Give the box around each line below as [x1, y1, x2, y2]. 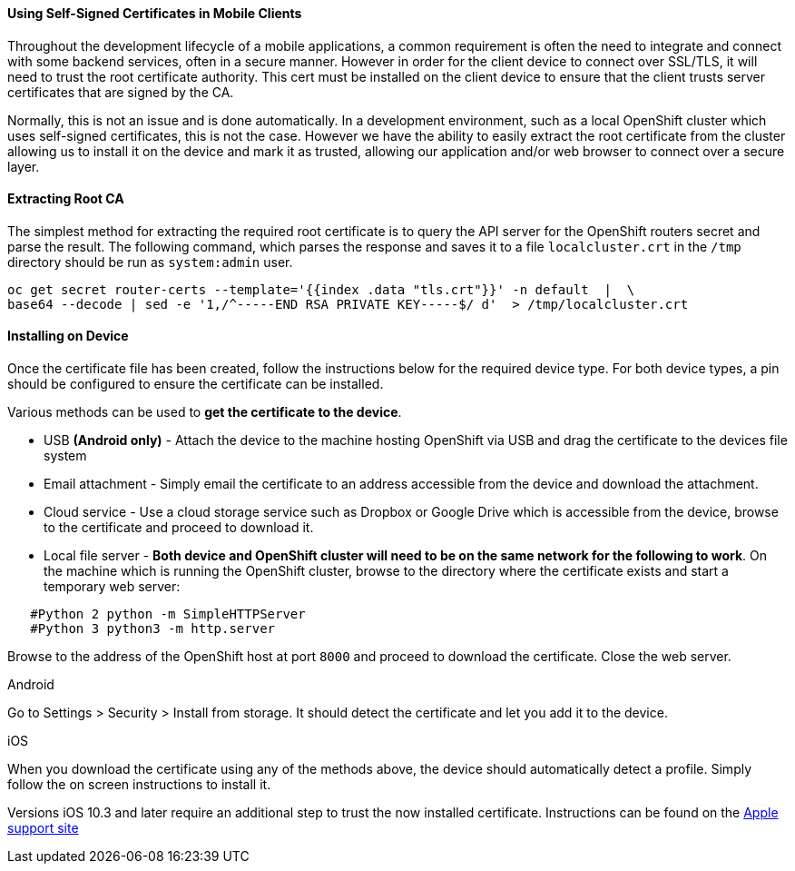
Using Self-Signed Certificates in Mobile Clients [7, 5, 302, 21]
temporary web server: [44, 579, 181, 595]
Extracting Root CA [7, 191, 124, 207]
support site [7, 820, 79, 836]
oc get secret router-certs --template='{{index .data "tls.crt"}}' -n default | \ [7, 282, 635, 297]
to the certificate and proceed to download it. [44, 520, 314, 536]
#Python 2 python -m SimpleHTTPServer [30, 607, 306, 622]
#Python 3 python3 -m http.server [30, 621, 276, 637]
